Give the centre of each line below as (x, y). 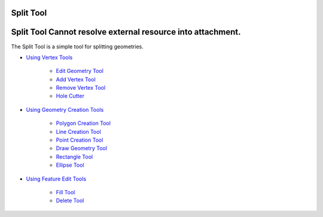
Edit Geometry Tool (80, 71)
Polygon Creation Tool (83, 123)
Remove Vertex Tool (81, 88)
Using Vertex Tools (49, 57)
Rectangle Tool (74, 157)
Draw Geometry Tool (82, 148)
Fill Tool (65, 192)
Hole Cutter (70, 96)
